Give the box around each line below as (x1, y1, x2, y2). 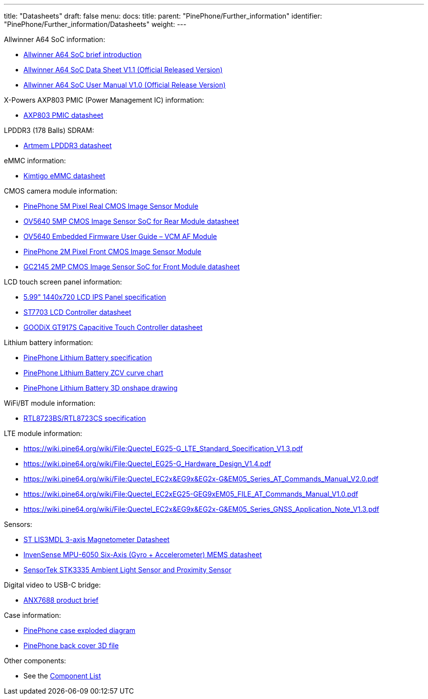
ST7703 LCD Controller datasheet (23, 308, 131, 316)
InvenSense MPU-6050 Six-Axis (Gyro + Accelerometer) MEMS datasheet (23, 550, 262, 559)
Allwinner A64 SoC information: (4, 35, 106, 44)
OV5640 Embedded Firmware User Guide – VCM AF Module (23, 232, 217, 240)
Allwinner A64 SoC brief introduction (23, 50, 142, 59)
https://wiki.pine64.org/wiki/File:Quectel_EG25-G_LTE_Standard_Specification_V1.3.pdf (23, 444, 303, 453)
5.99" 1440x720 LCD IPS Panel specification (23, 293, 166, 301)
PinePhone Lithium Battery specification (23, 353, 152, 362)
